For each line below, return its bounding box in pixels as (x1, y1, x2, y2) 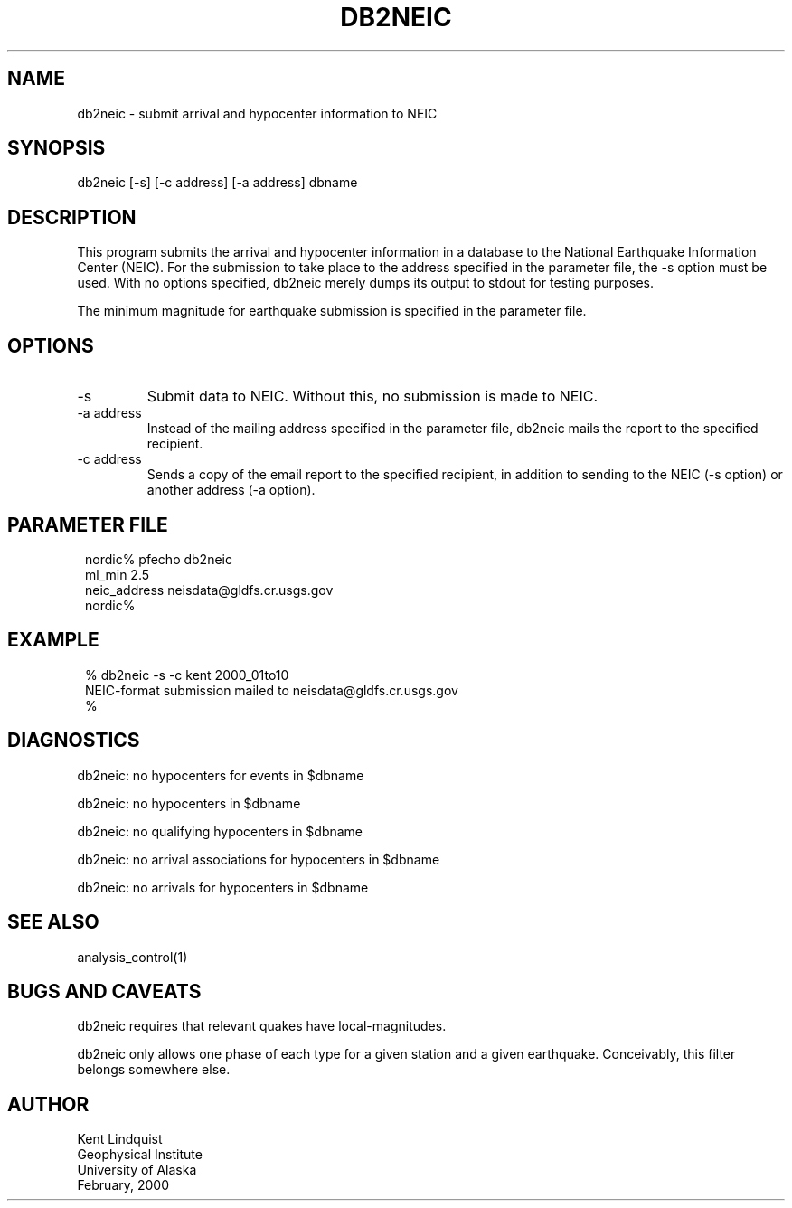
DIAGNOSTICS (7, 729, 140, 752)
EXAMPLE (7, 628, 99, 652)
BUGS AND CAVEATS (7, 979, 202, 1003)
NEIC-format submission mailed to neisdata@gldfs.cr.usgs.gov (85, 682, 458, 698)
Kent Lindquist (77, 1131, 163, 1147)
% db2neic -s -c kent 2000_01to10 (85, 666, 289, 683)
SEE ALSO (7, 911, 99, 934)
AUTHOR (7, 1092, 90, 1116)
